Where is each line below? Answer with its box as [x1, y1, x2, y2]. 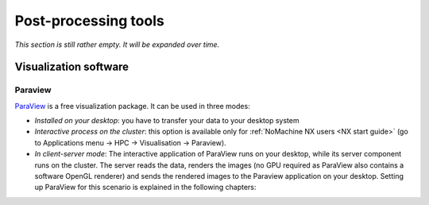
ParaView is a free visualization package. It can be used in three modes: [14, 101, 250, 110]
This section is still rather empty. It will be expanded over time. [14, 40, 220, 49]
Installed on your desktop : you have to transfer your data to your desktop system [34, 116, 300, 126]
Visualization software [14, 60, 129, 74]
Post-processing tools [14, 12, 164, 29]
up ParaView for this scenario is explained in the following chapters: [34, 183, 257, 192]
